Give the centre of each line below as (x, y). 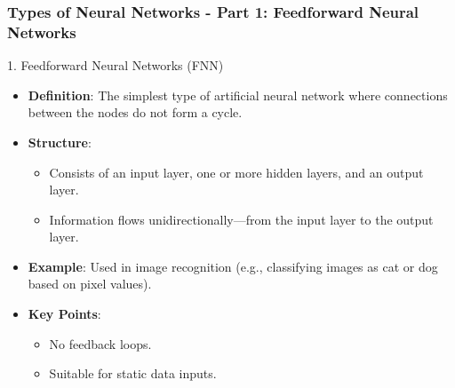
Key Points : (64, 314)
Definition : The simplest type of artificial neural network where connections (238, 95)
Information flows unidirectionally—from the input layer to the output (241, 219)
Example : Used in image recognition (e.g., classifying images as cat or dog (233, 266)
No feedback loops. (100, 343)
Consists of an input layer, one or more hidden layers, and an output (236, 172)
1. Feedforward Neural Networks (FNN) (116, 65)
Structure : (60, 142)
